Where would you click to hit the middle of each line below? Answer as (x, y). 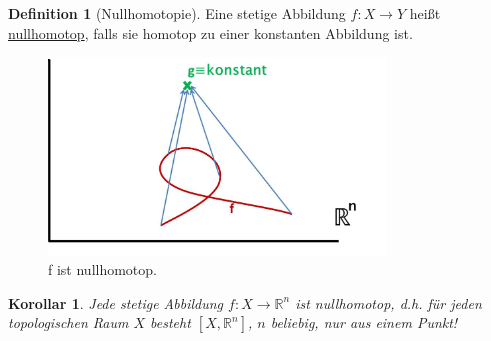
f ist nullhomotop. (102, 269)
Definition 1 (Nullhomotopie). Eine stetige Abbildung (177, 13)
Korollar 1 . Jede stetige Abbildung (116, 302)
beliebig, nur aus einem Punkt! (364, 322)
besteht (170, 322)
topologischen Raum (68, 322)
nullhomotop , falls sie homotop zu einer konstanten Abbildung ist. (210, 32)
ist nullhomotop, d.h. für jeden (388, 302)
